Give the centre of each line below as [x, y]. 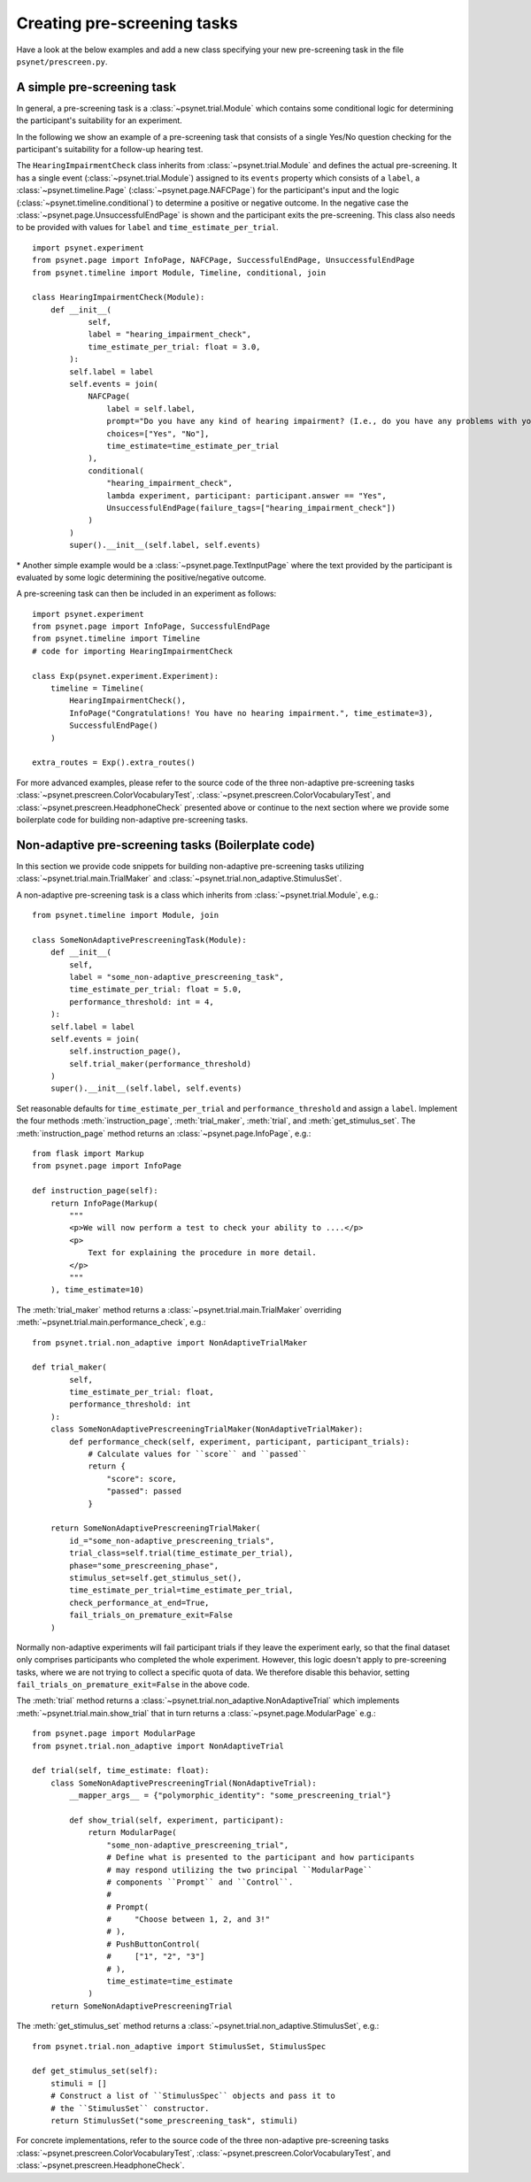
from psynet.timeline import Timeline [116, 639]
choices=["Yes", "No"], [158, 433]
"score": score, [142, 1479]
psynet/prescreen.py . [62, 61]
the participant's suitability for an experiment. [100, 120]
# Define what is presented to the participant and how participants [261, 1858]
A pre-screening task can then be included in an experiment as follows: [146, 594]
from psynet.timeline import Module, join [126, 915]
